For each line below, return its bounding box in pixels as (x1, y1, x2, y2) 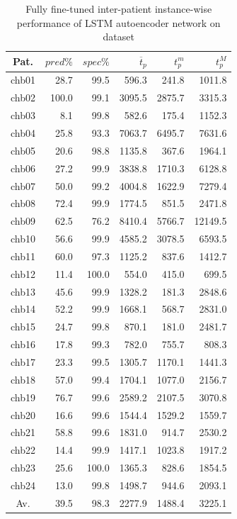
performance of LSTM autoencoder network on (16, 15, 221, 30)
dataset (103, 29, 134, 44)
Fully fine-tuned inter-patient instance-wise (25, 1, 212, 16)
